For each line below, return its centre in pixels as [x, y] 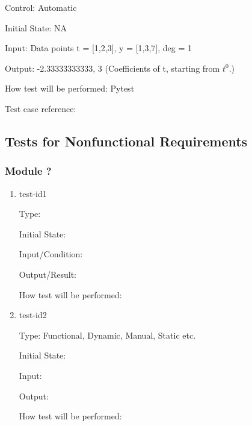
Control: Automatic [41, 7]
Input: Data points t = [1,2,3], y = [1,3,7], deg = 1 [99, 48]
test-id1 [33, 193]
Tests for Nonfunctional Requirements [126, 141]
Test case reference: [41, 108]
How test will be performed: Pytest [70, 88]
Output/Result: [48, 274]
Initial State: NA [36, 27]
